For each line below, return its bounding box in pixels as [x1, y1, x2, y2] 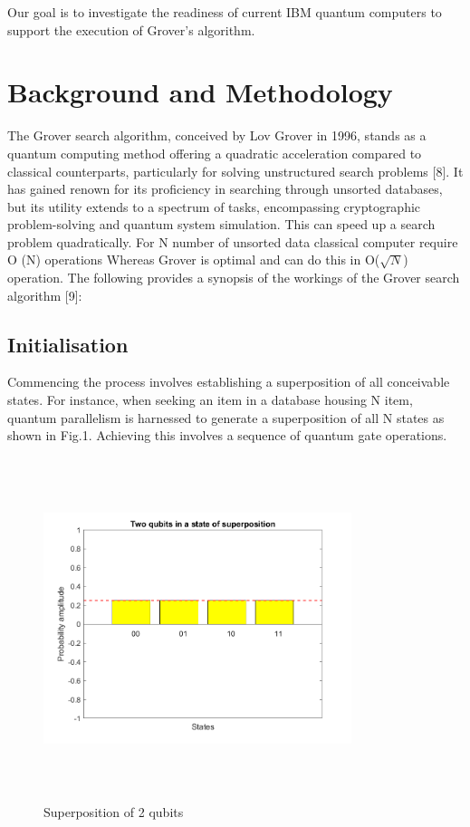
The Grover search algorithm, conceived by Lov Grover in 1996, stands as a [7, 126, 427, 145]
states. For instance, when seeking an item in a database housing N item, [7, 390, 413, 409]
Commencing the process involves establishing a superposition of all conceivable [7, 372, 450, 391]
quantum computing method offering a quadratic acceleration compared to [7, 143, 422, 162]
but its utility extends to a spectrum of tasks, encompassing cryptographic [7, 197, 421, 216]
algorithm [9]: [7, 285, 82, 304]
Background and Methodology [7, 73, 393, 111]
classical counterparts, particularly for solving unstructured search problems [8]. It [7, 161, 464, 180]
